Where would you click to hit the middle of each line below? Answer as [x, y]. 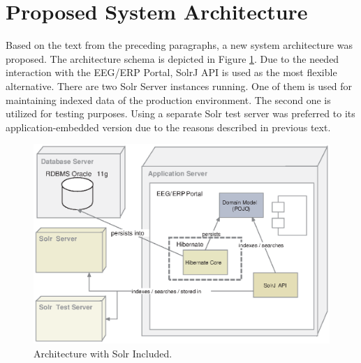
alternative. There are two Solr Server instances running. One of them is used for [179, 86]
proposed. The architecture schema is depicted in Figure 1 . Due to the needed [172, 58]
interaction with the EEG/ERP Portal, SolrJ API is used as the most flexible [171, 72]
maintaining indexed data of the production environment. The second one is [168, 99]
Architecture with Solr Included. [103, 353]
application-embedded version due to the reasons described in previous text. [168, 127]
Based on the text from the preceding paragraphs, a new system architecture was [179, 45]
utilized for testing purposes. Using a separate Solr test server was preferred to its [180, 113]
